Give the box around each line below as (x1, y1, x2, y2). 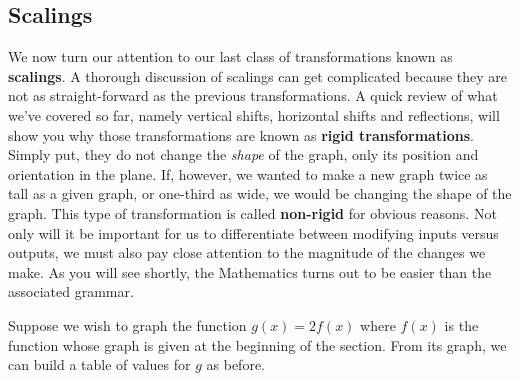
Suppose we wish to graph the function (8, 314, 247, 335)
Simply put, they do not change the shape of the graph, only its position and (8, 144, 479, 165)
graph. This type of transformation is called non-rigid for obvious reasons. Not (8, 202, 497, 223)
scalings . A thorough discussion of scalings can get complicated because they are (8, 65, 508, 86)
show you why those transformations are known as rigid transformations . (8, 124, 474, 145)
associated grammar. (8, 281, 134, 302)
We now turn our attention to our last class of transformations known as (8, 46, 453, 67)
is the (444, 314, 479, 335)
